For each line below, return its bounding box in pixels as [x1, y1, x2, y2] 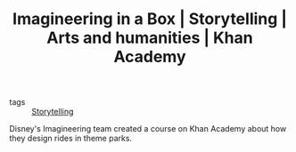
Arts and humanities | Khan [45, 28, 253, 48]
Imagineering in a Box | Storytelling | [12, 9, 288, 29]
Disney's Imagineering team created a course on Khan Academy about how [9, 124, 287, 134]
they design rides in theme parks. [9, 133, 132, 144]
